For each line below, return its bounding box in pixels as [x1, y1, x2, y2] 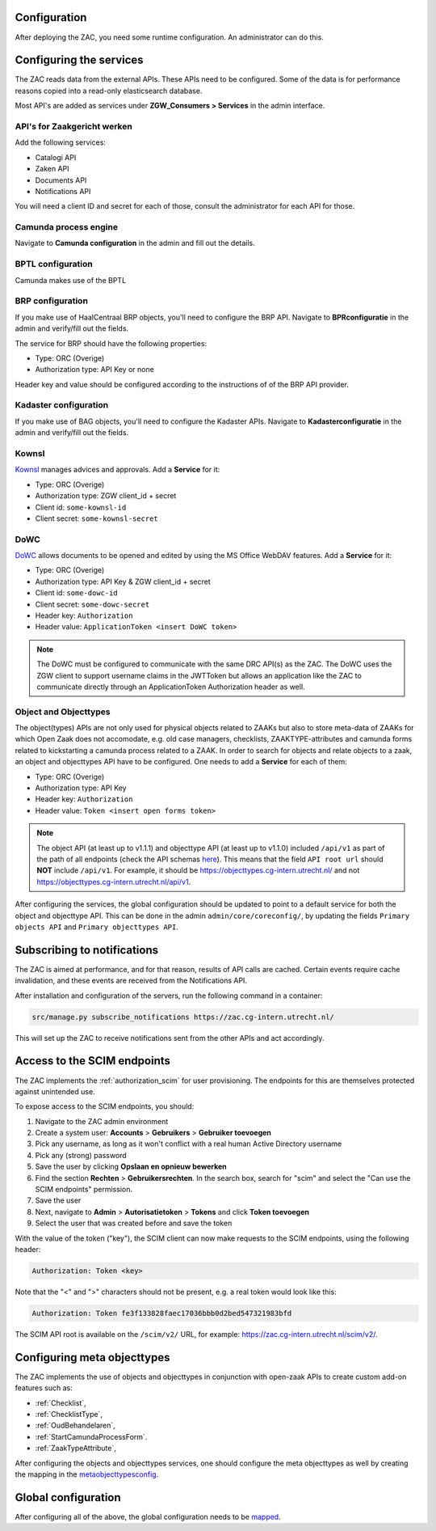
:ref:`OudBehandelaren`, [35, 1420, 116, 1431]
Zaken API [35, 164, 69, 174]
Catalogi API [35, 152, 77, 162]
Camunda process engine [15, 222, 119, 233]
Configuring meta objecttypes [15, 1351, 170, 1364]
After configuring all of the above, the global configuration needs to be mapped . [15, 1512, 282, 1521]
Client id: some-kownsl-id [35, 502, 127, 512]
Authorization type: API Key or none [35, 365, 155, 374]
